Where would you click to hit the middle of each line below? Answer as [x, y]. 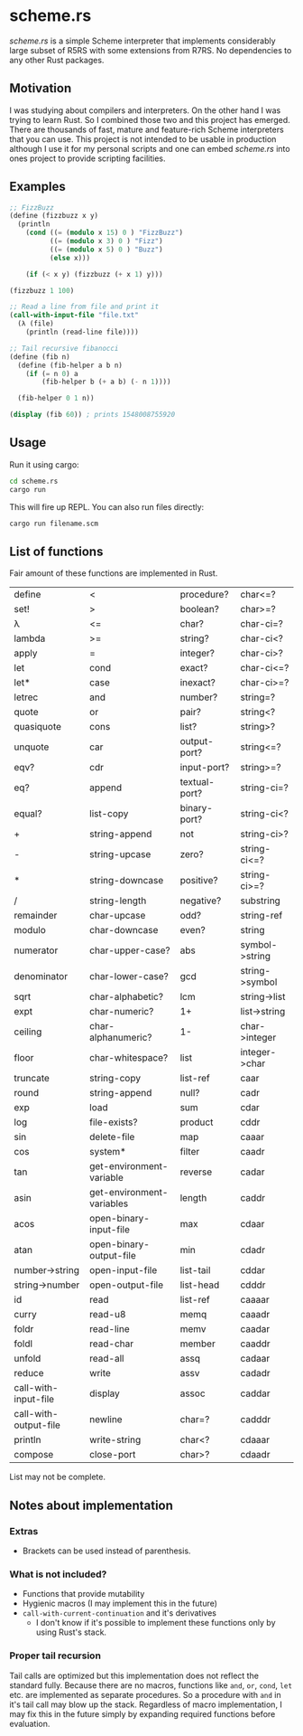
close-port [113, 1455]
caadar [255, 1329]
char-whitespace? [129, 1058]
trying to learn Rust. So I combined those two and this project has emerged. [150, 119]
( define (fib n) [40, 357]
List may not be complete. [58, 1477]
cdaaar [255, 1440]
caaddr [255, 1344]
